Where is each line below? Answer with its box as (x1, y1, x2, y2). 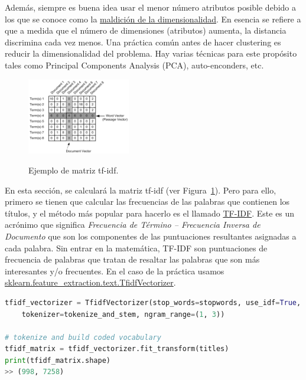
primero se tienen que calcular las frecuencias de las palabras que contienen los (5, 195, 290, 208)
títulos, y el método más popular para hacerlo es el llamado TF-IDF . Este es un (5, 207, 295, 219)
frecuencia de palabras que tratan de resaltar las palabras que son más (5, 253, 260, 266)
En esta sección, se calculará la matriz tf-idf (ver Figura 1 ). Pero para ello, (5, 184, 276, 196)
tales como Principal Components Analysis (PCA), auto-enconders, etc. (5, 58, 264, 71)
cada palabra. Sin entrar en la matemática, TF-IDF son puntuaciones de (5, 241, 268, 254)
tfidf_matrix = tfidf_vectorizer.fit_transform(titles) (5, 345, 229, 353)
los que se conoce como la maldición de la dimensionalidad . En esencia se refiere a (5, 12, 301, 25)
